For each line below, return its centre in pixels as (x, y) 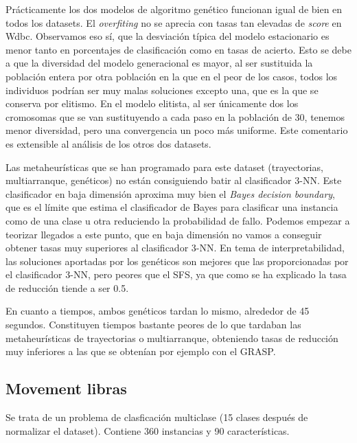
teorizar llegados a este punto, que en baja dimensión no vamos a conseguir (164, 234)
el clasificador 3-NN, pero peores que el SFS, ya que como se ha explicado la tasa (176, 274)
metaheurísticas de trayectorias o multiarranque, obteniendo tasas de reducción (172, 338)
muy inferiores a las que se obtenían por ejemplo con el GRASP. (141, 351)
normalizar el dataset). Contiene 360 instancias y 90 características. (148, 430)
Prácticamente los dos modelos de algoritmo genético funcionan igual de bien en (174, 9)
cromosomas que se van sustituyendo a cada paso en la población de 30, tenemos (175, 116)
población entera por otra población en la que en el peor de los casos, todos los (172, 76)
